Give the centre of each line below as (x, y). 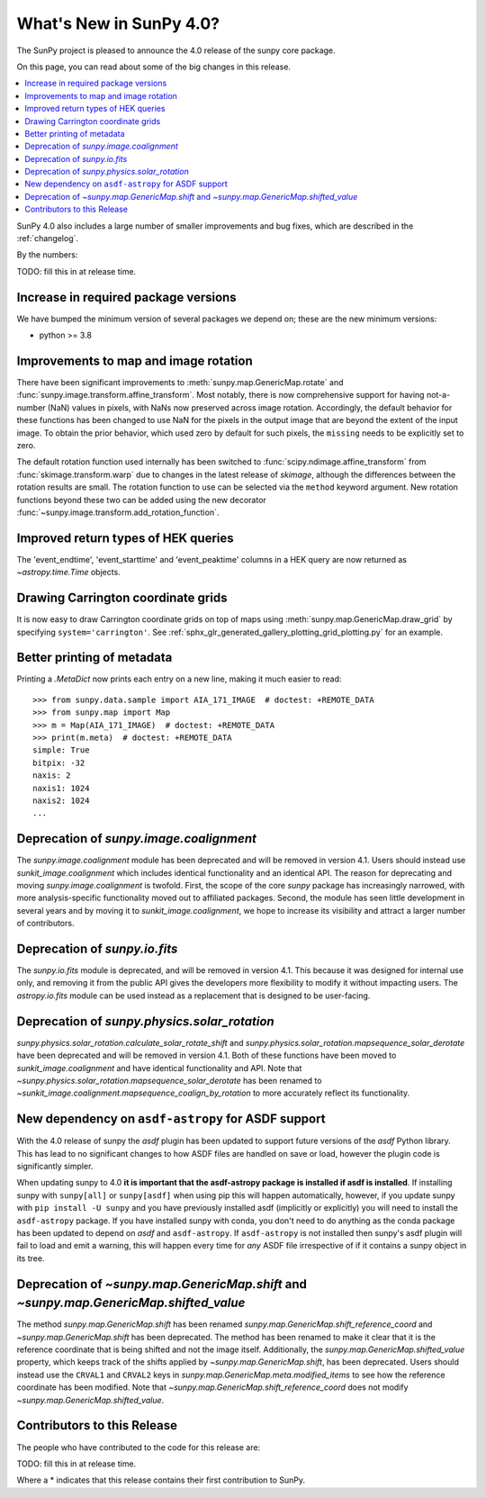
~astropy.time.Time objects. (68, 573)
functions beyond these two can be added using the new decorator (142, 500)
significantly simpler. (55, 1167)
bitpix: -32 (59, 762)
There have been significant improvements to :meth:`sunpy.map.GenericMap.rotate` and (180, 382)
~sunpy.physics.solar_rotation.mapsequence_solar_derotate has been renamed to (169, 1080)
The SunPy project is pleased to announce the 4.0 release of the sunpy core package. (176, 50)
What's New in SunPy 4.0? (118, 23)
